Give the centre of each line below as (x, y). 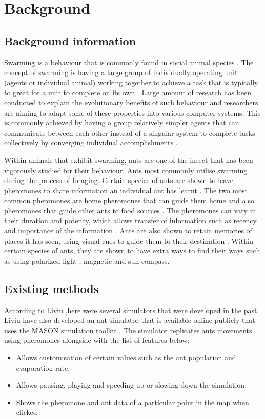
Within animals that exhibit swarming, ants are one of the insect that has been (129, 160)
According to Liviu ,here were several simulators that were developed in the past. (132, 310)
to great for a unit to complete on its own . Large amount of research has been (128, 92)
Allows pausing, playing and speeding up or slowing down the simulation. (131, 385)
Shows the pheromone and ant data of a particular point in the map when (132, 402)
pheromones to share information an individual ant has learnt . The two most (126, 190)
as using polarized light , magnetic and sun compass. (87, 260)
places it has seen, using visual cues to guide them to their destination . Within (129, 240)
